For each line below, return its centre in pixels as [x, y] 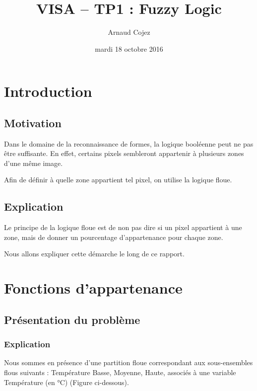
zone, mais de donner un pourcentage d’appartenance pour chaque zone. [114, 237]
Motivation [33, 122]
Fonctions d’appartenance [93, 288]
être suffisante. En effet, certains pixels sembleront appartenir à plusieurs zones [124, 153]
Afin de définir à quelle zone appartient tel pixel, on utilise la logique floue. [118, 180]
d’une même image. [33, 163]
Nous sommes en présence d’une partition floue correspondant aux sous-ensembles [128, 362]
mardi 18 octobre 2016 [129, 48]
